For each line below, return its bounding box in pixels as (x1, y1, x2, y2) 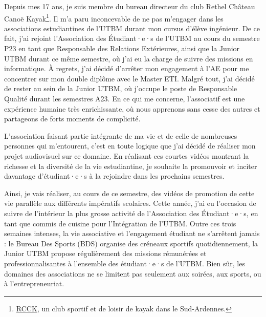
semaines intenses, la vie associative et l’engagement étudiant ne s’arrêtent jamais (4, 228, 260, 239)
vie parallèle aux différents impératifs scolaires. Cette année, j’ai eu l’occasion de (4, 198, 256, 208)
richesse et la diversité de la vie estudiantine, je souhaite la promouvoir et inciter (4, 160, 257, 171)
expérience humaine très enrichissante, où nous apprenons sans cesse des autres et (4, 103, 260, 114)
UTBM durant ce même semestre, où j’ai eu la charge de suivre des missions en (4, 53, 253, 64)
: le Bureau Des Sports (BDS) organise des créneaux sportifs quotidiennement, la (4, 238, 258, 248)
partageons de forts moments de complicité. (4, 113, 141, 124)
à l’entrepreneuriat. (4, 278, 64, 289)
